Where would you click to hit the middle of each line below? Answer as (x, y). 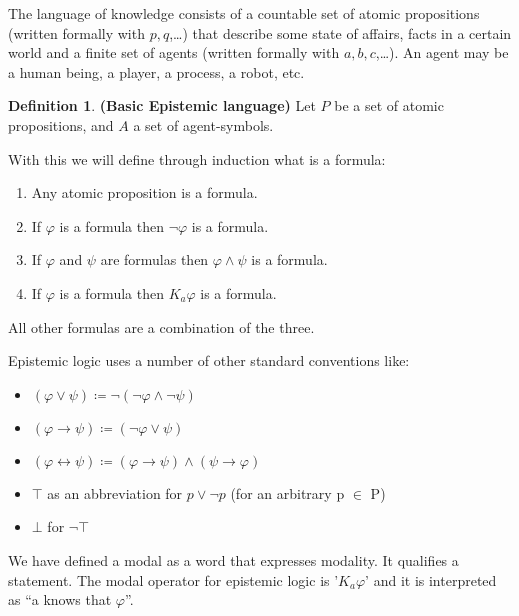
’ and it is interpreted (431, 579)
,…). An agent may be (442, 52)
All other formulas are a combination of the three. (161, 326)
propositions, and (61, 124)
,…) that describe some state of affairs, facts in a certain (340, 32)
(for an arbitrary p (287, 492)
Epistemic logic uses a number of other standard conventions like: (209, 360)
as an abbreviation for (115, 492)
